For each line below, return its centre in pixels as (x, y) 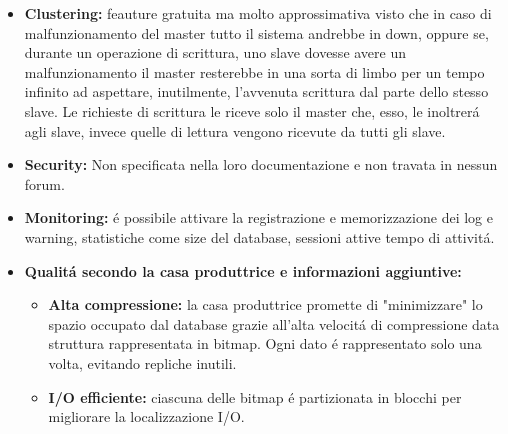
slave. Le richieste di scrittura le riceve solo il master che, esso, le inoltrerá (252, 110)
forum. (44, 183)
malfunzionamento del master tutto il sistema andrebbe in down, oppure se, (256, 32)
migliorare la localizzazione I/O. (146, 416)
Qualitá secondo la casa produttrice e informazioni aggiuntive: (243, 270)
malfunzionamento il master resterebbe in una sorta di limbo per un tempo (254, 71)
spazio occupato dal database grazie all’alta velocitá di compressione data (274, 323)
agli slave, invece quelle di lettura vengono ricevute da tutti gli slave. (235, 130)
